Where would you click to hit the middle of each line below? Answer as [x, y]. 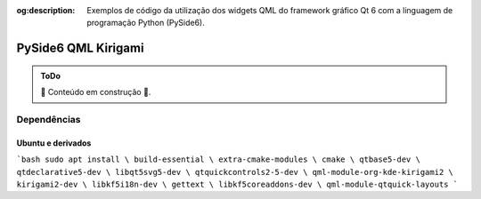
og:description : [46, 10]
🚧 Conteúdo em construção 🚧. [96, 92]
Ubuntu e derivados [54, 143]
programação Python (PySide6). [146, 23]
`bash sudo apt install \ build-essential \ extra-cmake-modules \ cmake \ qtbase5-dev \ [218, 159]
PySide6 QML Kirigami [80, 48]
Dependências [49, 119]
